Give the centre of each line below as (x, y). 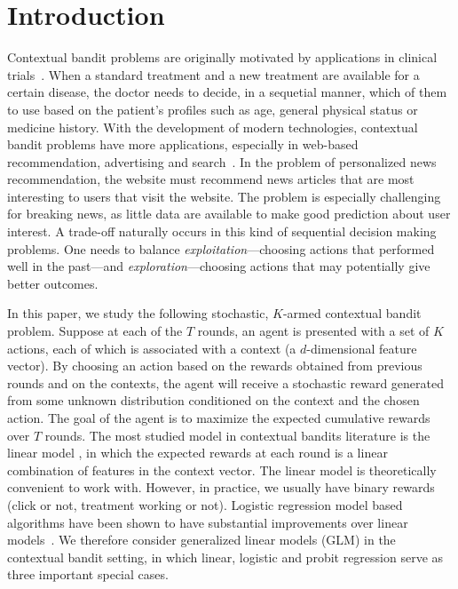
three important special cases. (88, 574)
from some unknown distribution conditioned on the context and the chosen (213, 400)
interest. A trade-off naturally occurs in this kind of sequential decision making (222, 231)
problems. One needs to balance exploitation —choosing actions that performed (221, 248)
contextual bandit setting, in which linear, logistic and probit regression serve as (225, 557)
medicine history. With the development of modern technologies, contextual (213, 127)
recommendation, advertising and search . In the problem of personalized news (222, 161)
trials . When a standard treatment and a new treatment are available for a (213, 74)
